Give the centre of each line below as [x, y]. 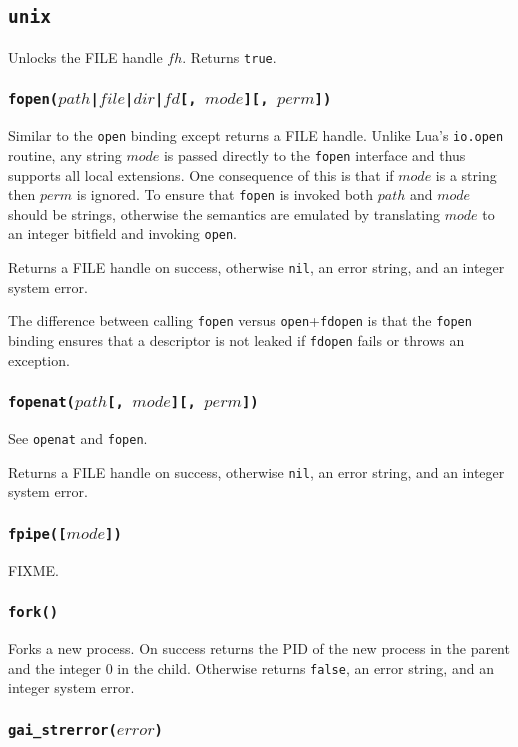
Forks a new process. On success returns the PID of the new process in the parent [259, 648]
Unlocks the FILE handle [85, 56]
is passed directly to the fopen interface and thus [314, 154]
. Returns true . [229, 56]
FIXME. [33, 569]
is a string [466, 174]
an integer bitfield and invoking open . [123, 233]
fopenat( [41, 402]
